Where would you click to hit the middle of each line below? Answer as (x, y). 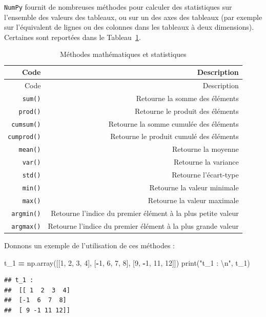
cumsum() (26, 124)
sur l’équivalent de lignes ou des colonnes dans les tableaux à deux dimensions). (129, 27)
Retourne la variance (206, 162)
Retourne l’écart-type (205, 175)
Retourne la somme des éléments (187, 98)
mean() (30, 150)
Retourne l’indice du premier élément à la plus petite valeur (145, 213)
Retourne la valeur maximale (193, 200)
